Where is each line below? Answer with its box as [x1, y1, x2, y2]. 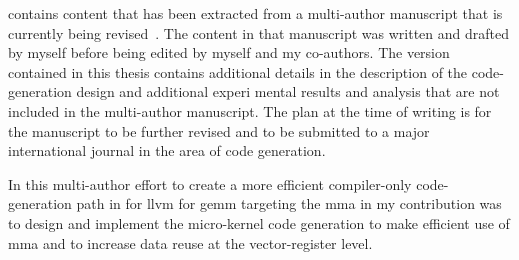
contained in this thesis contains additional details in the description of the [8, 61, 468, 82]
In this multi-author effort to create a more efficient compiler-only [8, 173, 412, 194]
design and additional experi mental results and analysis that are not [76, 81, 500, 102]
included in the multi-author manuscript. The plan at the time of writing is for [8, 100, 492, 121]
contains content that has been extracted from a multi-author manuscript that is [8, 3, 503, 23]
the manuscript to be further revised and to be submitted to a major [8, 120, 430, 141]
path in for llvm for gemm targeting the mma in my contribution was [76, 193, 502, 214]
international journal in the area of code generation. [8, 140, 326, 161]
